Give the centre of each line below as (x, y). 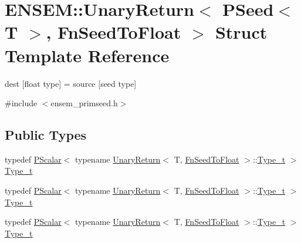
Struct (241, 32)
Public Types (46, 135)
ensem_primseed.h (84, 103)
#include (21, 103)
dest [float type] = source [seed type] (71, 83)
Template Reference (87, 55)
